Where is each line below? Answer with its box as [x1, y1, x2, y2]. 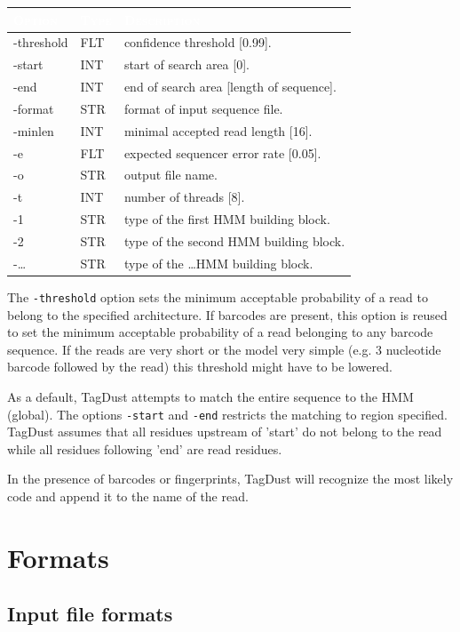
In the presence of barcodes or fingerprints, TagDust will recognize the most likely [7, 469, 454, 488]
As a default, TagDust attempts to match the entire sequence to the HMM [7, 387, 414, 405]
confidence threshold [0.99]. [123, 33, 272, 52]
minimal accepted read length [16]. [123, 121, 313, 140]
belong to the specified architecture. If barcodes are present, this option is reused [7, 305, 448, 324]
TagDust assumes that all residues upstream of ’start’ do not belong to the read [7, 422, 442, 441]
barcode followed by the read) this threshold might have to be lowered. [7, 357, 393, 376]
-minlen [13, 121, 54, 140]
